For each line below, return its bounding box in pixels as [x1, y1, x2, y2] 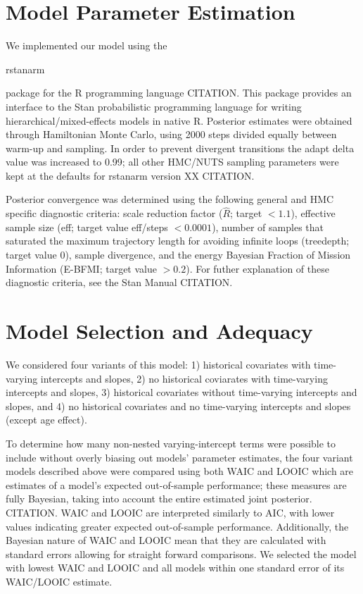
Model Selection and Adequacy [6, 316, 313, 345]
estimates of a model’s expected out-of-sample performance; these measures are [6, 477, 347, 492]
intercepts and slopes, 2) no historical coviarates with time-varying [40, 371, 328, 385]
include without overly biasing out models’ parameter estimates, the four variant [6, 450, 353, 464]
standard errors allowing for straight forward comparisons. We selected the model [6, 546, 357, 561]
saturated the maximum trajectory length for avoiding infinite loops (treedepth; [6, 233, 350, 248]
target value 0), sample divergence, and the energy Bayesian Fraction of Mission [6, 247, 351, 262]
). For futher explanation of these [186, 261, 329, 276]
